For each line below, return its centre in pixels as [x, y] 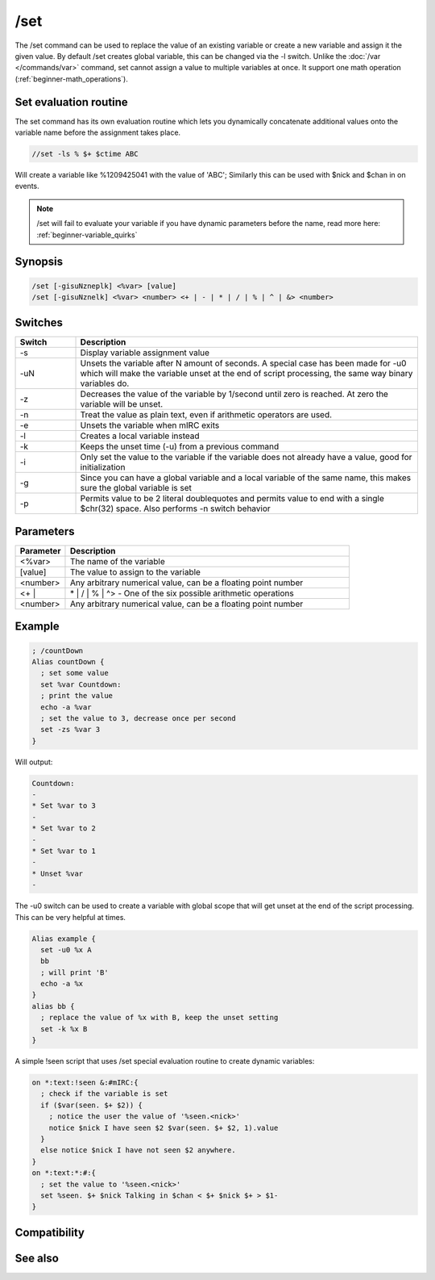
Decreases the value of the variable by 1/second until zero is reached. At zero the [234, 394]
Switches [39, 323]
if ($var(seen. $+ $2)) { [91, 1105]
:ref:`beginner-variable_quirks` [87, 235]
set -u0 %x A [66, 950]
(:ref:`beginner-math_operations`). [71, 79]
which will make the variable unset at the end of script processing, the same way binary [246, 374]
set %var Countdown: [81, 684]
